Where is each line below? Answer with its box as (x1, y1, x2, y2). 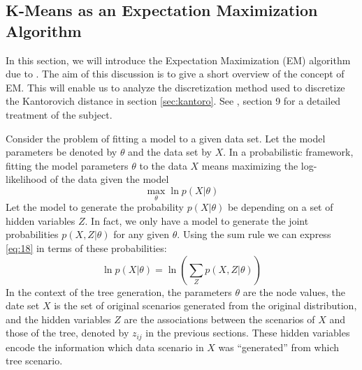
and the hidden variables (6, 311, 111, 326)
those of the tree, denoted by (6, 325, 129, 340)
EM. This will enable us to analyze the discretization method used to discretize (6, 80, 345, 94)
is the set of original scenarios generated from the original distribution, (54, 298, 357, 313)
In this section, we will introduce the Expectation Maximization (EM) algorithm (6, 52, 351, 67)
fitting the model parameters (6, 158, 129, 172)
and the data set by (128, 145, 212, 159)
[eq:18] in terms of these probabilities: (6, 240, 167, 255)
